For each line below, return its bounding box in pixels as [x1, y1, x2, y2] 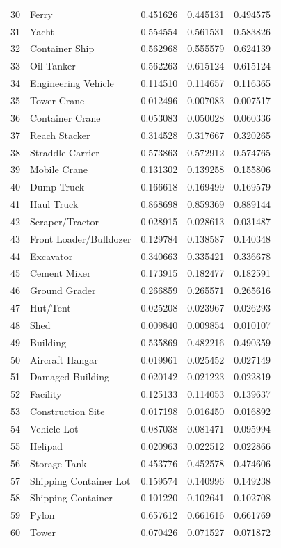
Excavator [30, 248, 73, 263]
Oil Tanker [30, 58, 76, 73]
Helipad [30, 438, 63, 453]
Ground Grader [30, 283, 96, 298]
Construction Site [30, 404, 105, 419]
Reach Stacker [30, 127, 90, 142]
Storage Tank [30, 456, 87, 470]
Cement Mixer [30, 266, 91, 280]
